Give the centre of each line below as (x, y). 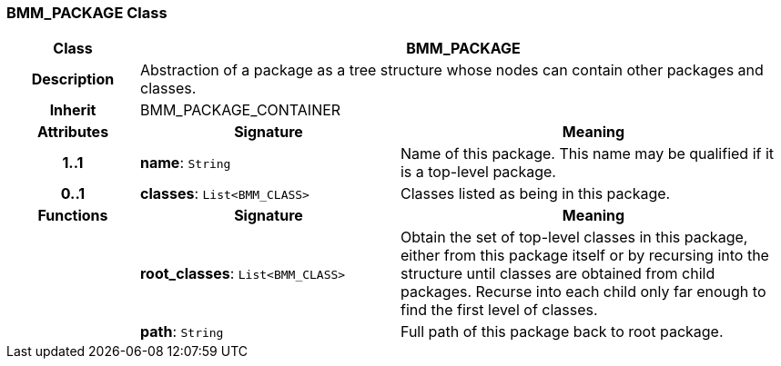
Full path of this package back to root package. (562, 332)
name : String (185, 163)
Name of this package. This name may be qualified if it (587, 154)
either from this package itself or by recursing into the (584, 256)
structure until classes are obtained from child (558, 274)
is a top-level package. (478, 172)
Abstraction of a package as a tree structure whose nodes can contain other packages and (451, 70)
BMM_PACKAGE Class (87, 13)
